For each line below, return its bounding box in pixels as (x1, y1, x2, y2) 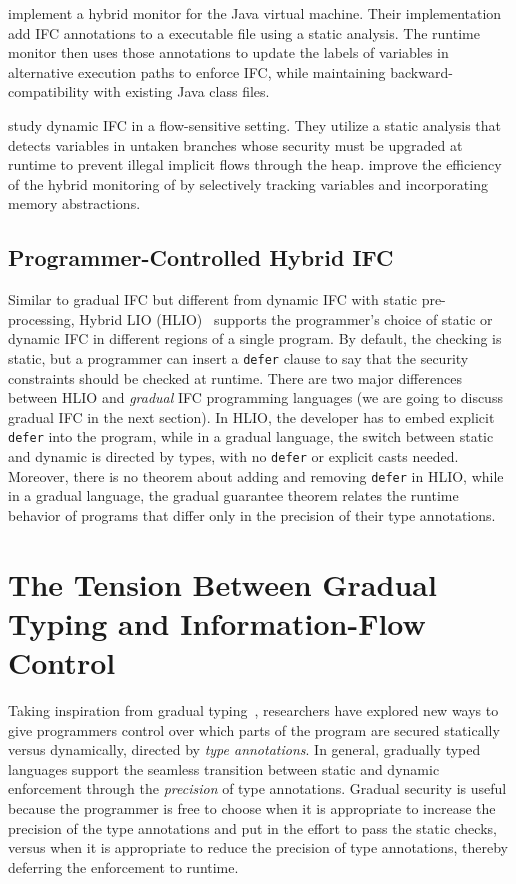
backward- (390, 61, 453, 82)
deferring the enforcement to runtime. (8, 856, 239, 877)
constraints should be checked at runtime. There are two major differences (8, 367, 462, 388)
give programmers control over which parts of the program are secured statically (8, 719, 500, 740)
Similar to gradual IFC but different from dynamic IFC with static (8, 289, 417, 310)
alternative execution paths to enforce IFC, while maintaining (8, 61, 386, 82)
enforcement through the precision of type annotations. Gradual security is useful (8, 778, 507, 799)
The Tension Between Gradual (8, 563, 437, 604)
